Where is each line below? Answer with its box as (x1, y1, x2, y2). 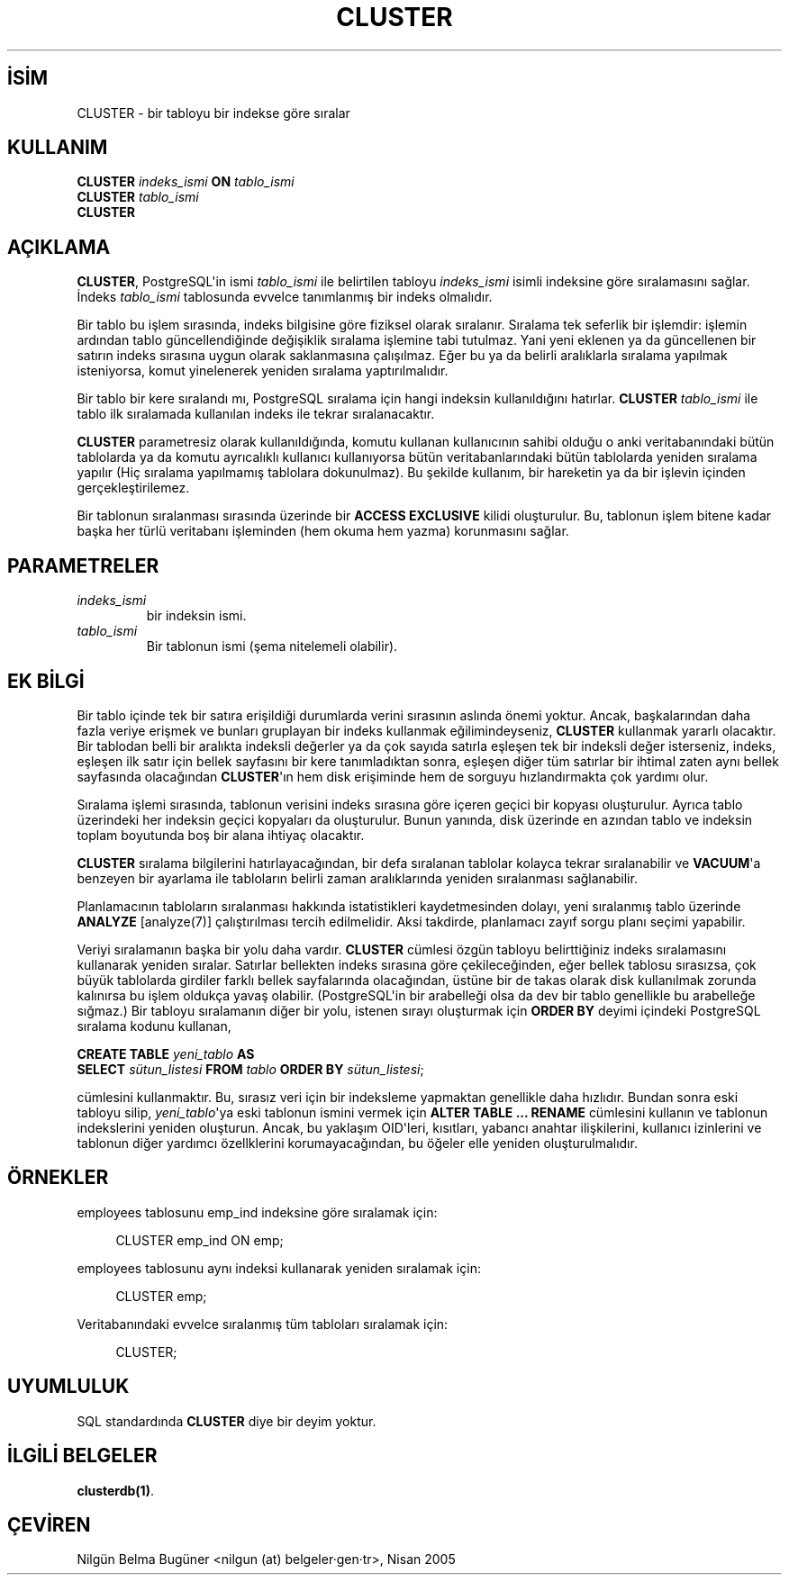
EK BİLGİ (7, 669, 85, 692)
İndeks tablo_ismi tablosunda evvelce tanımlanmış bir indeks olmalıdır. (77, 289, 493, 305)
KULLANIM (7, 136, 108, 159)
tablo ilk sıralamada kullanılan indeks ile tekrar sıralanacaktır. (77, 406, 435, 422)
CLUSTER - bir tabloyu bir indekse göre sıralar (77, 104, 350, 121)
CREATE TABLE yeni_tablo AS (77, 1045, 255, 1062)
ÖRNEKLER (7, 1166, 109, 1189)
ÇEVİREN (7, 1513, 91, 1536)
